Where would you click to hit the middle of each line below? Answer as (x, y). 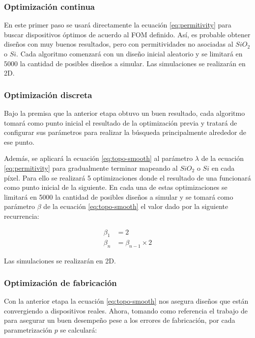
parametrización (28, 329)
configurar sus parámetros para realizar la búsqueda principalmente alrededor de (125, 132)
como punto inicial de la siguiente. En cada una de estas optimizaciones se (116, 187)
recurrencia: (22, 216)
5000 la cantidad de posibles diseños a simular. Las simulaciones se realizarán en (125, 63)
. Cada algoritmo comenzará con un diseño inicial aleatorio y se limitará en (129, 53)
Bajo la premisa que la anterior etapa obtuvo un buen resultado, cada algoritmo (125, 113)
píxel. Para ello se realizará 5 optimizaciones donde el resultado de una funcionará (127, 177)
